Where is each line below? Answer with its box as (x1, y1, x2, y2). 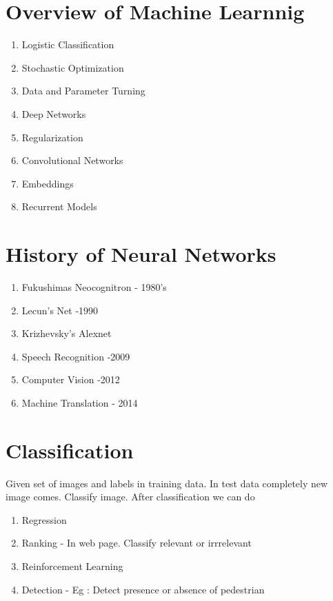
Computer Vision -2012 (21, 372, 120, 387)
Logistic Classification (21, 37, 114, 52)
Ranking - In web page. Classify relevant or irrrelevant (21, 536, 252, 550)
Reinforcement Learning (21, 559, 123, 573)
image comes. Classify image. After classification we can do (6, 489, 255, 504)
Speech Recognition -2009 (21, 349, 130, 363)
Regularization (21, 130, 83, 144)
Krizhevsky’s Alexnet (21, 326, 112, 340)
